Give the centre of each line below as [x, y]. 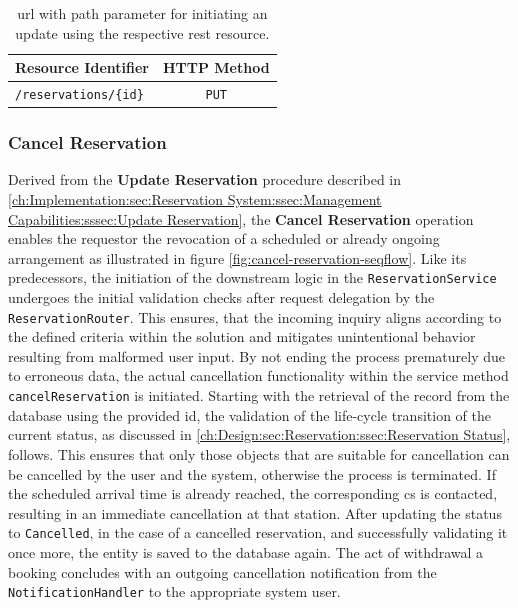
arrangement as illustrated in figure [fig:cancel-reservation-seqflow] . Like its [237, 257]
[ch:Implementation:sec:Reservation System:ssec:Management [195, 199]
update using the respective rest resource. [142, 32]
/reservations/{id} [79, 95]
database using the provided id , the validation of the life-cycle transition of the [249, 414]
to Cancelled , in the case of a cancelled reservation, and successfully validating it [258, 532]
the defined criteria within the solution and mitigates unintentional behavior [242, 336]
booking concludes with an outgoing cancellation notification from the [222, 571]
